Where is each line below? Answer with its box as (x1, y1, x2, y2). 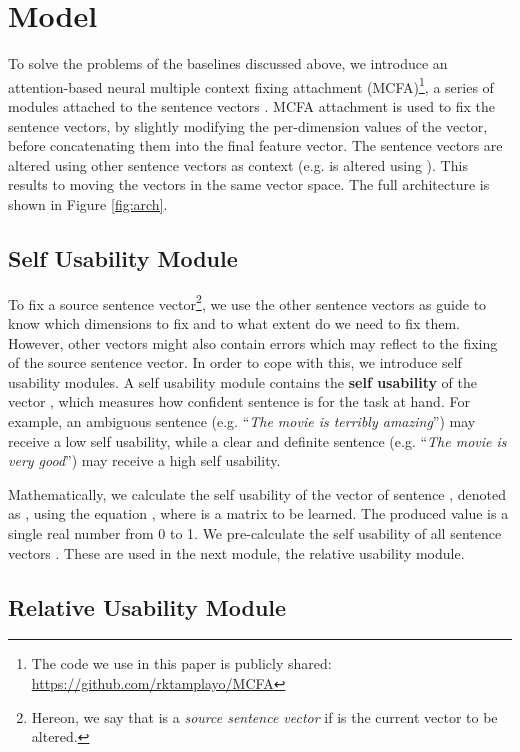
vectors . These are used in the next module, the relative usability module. (8, 542, 465, 563)
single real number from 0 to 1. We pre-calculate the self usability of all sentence (8, 522, 502, 543)
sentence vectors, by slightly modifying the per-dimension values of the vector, (8, 115, 488, 136)
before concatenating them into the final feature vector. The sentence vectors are (8, 135, 503, 156)
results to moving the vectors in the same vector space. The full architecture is (8, 174, 490, 195)
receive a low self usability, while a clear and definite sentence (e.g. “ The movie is (8, 430, 507, 451)
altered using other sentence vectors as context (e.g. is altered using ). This (8, 154, 468, 175)
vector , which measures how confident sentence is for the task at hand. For (8, 391, 470, 412)
